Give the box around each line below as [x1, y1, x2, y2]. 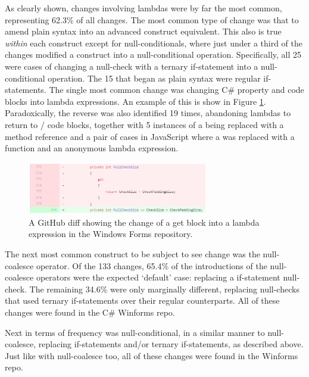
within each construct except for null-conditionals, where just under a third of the [5, 36, 303, 49]
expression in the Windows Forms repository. [29, 228, 193, 240]
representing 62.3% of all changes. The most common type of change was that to [5, 13, 299, 26]
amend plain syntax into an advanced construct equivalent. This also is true [5, 25, 282, 38]
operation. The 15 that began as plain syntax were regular [48, 71, 261, 84]
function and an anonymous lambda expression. [5, 142, 179, 154]
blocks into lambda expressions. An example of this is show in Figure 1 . [5, 95, 266, 107]
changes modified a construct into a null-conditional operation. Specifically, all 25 [5, 48, 302, 61]
